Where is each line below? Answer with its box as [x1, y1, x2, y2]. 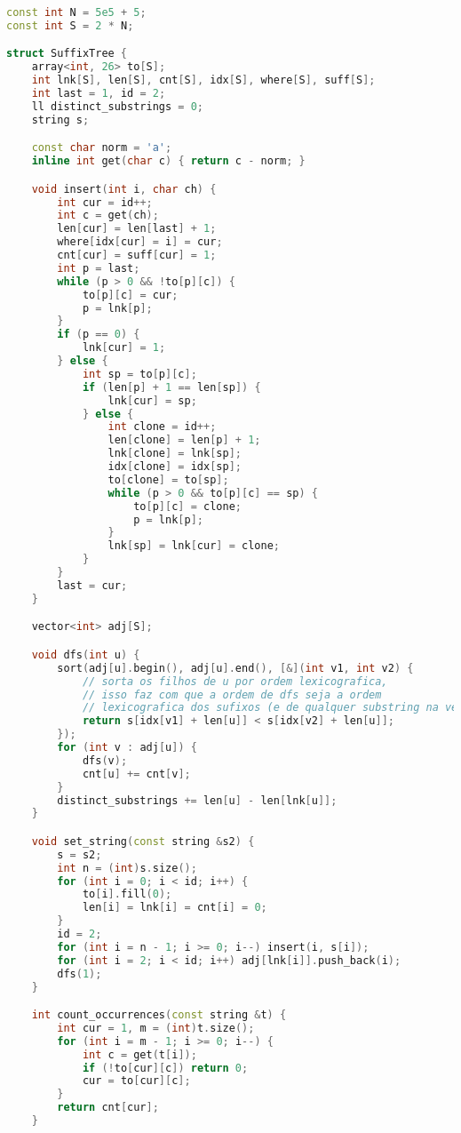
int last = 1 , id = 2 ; [31, 87, 166, 100]
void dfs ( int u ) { [31, 648, 140, 661]
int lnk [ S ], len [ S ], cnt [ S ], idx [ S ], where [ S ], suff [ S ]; [31, 74, 376, 87]
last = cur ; [57, 578, 128, 592]
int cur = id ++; [57, 195, 153, 209]
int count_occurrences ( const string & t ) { [31, 1009, 287, 1022]
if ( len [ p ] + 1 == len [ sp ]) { [82, 380, 261, 394]
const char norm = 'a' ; [31, 141, 172, 155]
